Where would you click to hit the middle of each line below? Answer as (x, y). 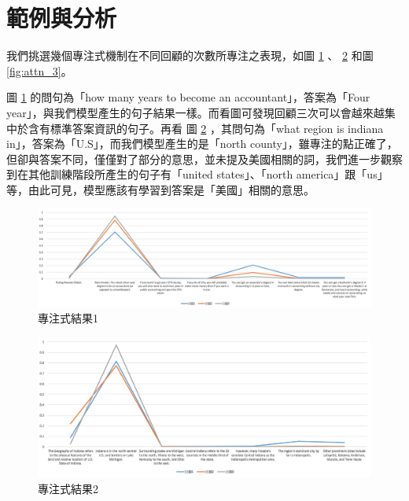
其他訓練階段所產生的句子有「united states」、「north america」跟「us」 (208, 174)
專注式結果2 (68, 488)
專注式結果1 (68, 318)
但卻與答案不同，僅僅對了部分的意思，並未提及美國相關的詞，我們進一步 (193, 158)
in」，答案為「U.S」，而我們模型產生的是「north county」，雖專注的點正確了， (202, 144)
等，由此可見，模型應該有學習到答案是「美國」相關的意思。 (160, 189)
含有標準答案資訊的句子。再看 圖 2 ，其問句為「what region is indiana (206, 128)
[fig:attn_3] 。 (39, 70)
